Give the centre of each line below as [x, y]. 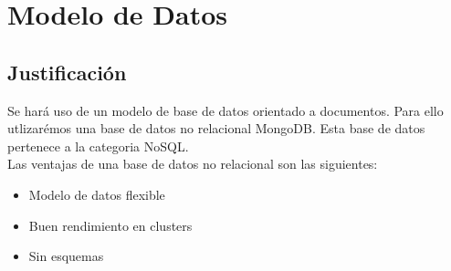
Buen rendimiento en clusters [110, 225]
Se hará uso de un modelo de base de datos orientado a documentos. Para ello [225, 110]
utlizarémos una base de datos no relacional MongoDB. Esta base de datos [216, 128]
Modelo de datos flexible [97, 194]
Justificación [67, 72]
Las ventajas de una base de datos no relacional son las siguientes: [193, 164]
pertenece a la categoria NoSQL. [98, 146]
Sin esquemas [66, 256]
